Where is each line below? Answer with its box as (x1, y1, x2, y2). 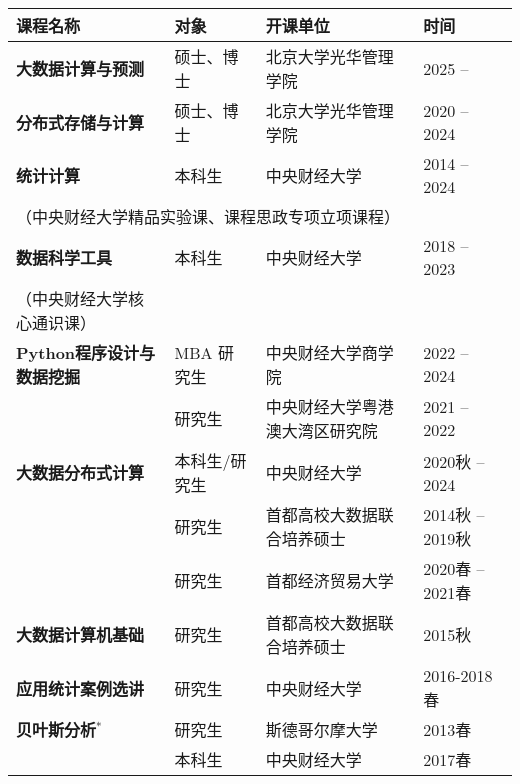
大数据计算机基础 (16, 623, 145, 646)
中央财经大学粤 (265, 395, 378, 418)
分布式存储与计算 (16, 111, 145, 134)
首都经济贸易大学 (265, 569, 394, 592)
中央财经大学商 (265, 341, 378, 364)
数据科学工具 (16, 246, 113, 269)
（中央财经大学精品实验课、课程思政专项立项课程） (16, 205, 401, 228)
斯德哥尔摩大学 (265, 718, 378, 741)
